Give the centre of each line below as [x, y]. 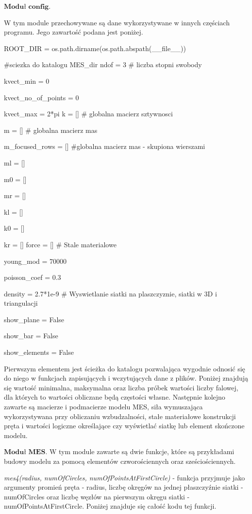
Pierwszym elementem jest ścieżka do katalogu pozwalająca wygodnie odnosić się [125, 368]
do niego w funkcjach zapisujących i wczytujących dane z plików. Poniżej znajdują [126, 378]
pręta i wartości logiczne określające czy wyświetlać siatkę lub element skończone [124, 426]
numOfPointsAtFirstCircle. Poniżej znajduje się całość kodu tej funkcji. [110, 506]
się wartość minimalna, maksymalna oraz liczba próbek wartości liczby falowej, [121, 387]
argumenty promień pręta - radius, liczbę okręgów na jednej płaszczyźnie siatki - [124, 487]
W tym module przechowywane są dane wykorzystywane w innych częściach [117, 22]
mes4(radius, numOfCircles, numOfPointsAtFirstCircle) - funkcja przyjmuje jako [125, 477]
